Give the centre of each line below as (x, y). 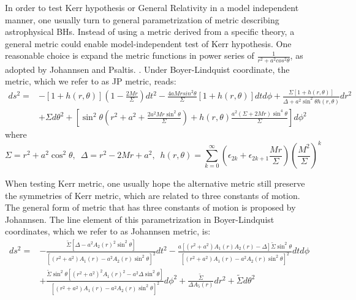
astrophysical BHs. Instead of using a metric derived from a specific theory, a (150, 32)
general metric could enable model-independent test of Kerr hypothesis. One (148, 43)
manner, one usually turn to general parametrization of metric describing (142, 19)
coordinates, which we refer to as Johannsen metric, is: (108, 231)
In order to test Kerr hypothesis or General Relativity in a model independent (152, 7)
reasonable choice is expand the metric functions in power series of (130, 55)
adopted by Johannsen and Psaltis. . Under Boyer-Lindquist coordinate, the (147, 69)
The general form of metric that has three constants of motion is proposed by (150, 207)
